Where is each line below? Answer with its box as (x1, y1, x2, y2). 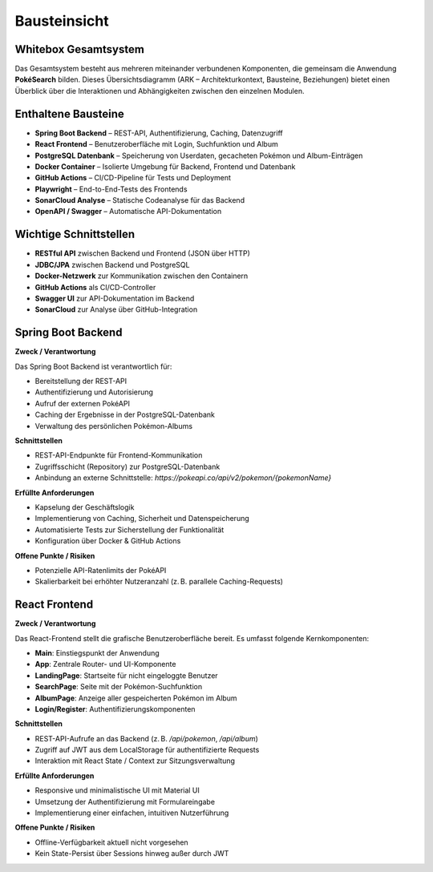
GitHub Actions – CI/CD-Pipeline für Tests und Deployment (34, 173, 232, 183)
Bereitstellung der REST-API (34, 377, 127, 386)
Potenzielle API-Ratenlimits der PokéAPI (34, 565, 167, 575)
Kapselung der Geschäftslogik (34, 502, 135, 512)
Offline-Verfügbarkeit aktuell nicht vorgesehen (34, 838, 188, 847)
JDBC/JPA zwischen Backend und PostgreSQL (34, 260, 190, 269)
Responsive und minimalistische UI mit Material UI (34, 785, 200, 795)
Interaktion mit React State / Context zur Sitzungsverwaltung (34, 756, 236, 765)
